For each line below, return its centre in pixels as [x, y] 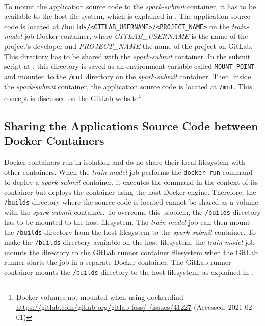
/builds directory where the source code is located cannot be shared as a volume [131, 202]
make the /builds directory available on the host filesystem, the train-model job [129, 242]
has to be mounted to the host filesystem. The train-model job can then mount [127, 222]
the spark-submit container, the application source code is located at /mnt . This [128, 86]
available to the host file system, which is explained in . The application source [127, 16]
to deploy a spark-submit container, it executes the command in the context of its [131, 182]
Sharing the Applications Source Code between [131, 125]
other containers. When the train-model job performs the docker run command [128, 172]
